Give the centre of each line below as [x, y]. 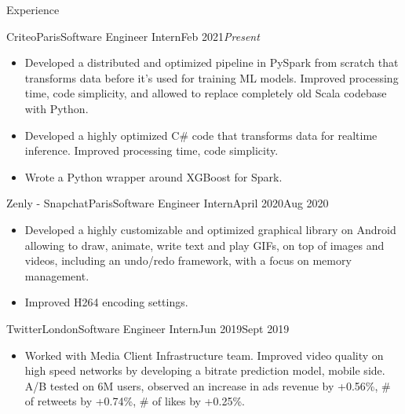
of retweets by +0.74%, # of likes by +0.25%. [135, 401]
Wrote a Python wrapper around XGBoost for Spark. [153, 176]
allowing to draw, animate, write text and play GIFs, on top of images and [204, 245]
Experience [33, 9]
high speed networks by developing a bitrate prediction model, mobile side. [205, 370]
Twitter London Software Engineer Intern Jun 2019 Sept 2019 [148, 328]
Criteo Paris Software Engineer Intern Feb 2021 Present [133, 36]
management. [57, 275]
